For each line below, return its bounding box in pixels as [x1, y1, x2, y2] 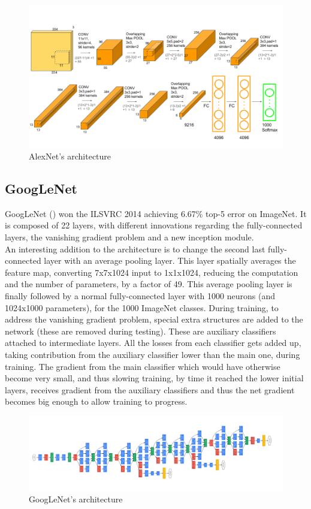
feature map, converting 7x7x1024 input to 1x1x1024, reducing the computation [5, 266, 298, 278]
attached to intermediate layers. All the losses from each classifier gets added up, [5, 336, 301, 349]
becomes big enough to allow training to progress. [5, 395, 188, 408]
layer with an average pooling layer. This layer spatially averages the [44, 254, 296, 267]
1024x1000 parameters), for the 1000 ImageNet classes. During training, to [5, 301, 279, 314]
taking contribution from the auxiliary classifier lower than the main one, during [5, 348, 300, 361]
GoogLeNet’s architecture [29, 493, 123, 505]
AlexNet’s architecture [29, 150, 111, 162]
